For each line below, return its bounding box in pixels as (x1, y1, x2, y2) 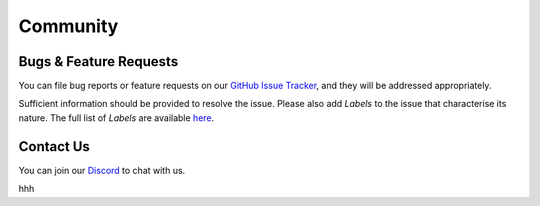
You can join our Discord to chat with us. (18, 164, 186, 176)
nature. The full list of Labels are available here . (18, 111, 215, 124)
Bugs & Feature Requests (18, 53, 179, 70)
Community (18, 15, 119, 37)
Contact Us (18, 138, 90, 155)
